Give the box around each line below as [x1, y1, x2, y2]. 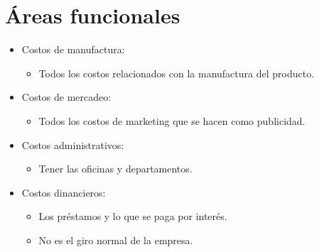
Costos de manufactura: [21, 42, 125, 57]
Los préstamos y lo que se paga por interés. [38, 209, 227, 224]
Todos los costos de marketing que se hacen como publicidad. [38, 113, 306, 128]
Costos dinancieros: [21, 185, 106, 199]
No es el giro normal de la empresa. [38, 232, 193, 247]
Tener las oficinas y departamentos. [38, 161, 193, 176]
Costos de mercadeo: [21, 89, 112, 104]
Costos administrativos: [21, 137, 124, 152]
